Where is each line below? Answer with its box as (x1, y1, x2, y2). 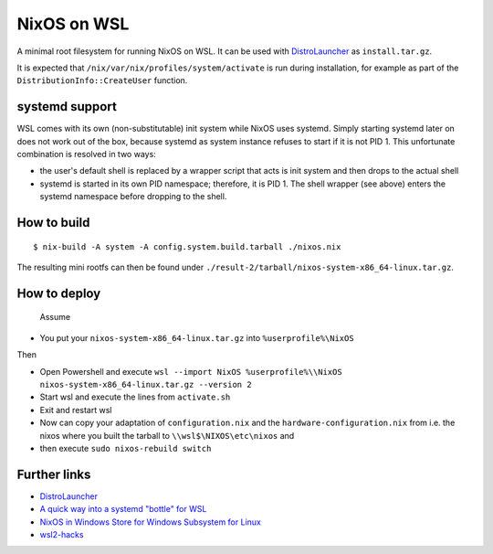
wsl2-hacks (39, 528, 84, 539)
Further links (16, 466, 91, 482)
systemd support (16, 99, 118, 114)
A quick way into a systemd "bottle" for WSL (39, 504, 207, 515)
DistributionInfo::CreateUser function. (16, 75, 188, 86)
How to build (16, 215, 90, 230)
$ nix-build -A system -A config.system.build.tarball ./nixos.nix (33, 241, 341, 251)
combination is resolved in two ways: (16, 149, 157, 160)
